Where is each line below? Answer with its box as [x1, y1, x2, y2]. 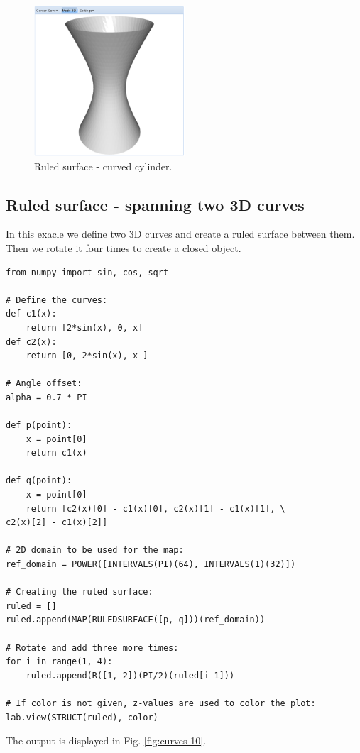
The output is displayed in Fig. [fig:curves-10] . [6, 733, 207, 748]
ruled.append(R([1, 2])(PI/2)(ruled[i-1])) [26, 670, 235, 681]
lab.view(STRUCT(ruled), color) [6, 712, 158, 722]
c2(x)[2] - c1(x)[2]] [6, 517, 108, 528]
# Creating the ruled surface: [6, 587, 153, 598]
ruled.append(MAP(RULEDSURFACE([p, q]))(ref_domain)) [6, 615, 266, 625]
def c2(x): [6, 336, 57, 347]
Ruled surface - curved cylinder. [34, 158, 173, 173]
